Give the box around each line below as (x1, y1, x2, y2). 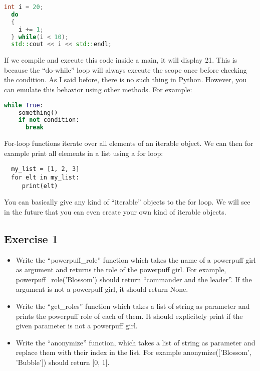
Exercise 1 (4, 231, 58, 246)
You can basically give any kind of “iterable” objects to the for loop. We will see (4, 197, 250, 207)
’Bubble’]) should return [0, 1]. (16, 357, 110, 367)
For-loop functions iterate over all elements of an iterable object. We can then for (4, 138, 253, 148)
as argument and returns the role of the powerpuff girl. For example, (16, 264, 226, 275)
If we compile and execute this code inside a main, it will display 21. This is (4, 55, 237, 65)
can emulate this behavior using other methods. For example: (4, 84, 192, 95)
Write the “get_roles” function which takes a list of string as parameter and (16, 301, 250, 311)
